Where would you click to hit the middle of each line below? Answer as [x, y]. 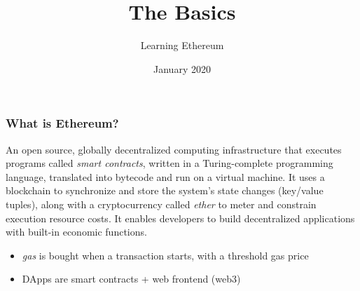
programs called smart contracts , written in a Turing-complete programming [169, 163]
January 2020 [182, 68]
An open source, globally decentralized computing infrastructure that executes [174, 149]
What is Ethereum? [62, 123]
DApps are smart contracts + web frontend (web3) [131, 279]
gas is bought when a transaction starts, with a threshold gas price [165, 255]
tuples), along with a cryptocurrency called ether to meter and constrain [161, 204]
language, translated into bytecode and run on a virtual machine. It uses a [165, 176]
